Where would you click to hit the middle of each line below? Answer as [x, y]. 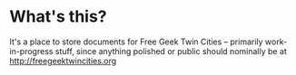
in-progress [31, 51]
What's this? [58, 17]
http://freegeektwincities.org [63, 61]
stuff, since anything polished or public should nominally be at [171, 51]
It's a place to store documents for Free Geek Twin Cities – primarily [136, 42]
